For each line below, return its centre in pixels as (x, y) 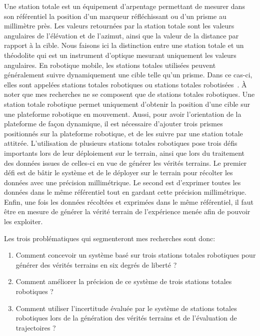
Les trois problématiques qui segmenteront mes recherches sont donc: (110, 238)
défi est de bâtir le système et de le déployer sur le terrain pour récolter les (118, 172)
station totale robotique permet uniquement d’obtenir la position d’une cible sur (127, 104)
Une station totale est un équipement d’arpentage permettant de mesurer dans (124, 6)
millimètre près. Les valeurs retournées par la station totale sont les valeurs (119, 26)
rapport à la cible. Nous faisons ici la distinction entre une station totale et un (124, 45)
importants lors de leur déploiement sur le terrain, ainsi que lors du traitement (124, 153)
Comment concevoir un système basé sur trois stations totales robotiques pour (136, 255)
